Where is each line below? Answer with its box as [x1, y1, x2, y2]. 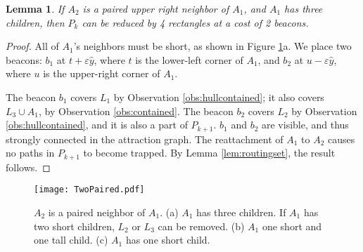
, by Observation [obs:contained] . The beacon [38, 103, 234, 118]
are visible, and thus [261, 117, 349, 132]
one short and [262, 218, 322, 233]
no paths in [6, 145, 55, 160]
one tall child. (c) [34, 232, 108, 247]
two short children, [34, 218, 115, 233]
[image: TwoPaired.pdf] [34, 185, 145, 195]
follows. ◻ [6, 159, 51, 174]
